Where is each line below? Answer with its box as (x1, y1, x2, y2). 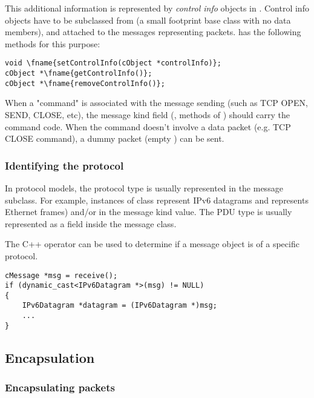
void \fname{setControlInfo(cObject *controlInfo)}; (5, 59, 221, 68)
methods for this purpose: (5, 37, 100, 50)
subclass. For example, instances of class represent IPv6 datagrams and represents (5, 193, 309, 206)
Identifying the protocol (5, 158, 124, 173)
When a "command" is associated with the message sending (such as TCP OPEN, (5, 96, 308, 109)
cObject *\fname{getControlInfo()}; (5, 69, 152, 78)
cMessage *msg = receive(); (5, 271, 118, 280)
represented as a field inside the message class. (5, 217, 177, 230)
